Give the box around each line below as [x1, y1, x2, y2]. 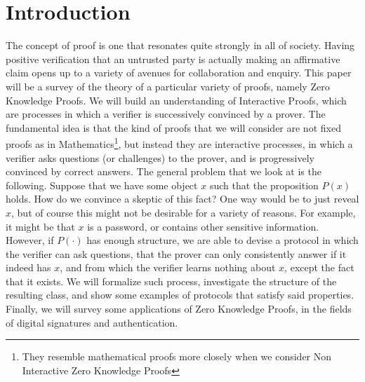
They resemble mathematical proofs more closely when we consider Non [22, 349, 332, 364]
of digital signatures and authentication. [6, 315, 178, 329]
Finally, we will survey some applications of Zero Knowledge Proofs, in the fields [6, 301, 352, 316]
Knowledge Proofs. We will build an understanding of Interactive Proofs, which [6, 93, 347, 107]
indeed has [6, 260, 51, 275]
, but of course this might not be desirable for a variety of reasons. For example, [11, 205, 356, 219]
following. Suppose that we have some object [6, 177, 198, 192]
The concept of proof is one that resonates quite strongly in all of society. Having [6, 38, 355, 53]
